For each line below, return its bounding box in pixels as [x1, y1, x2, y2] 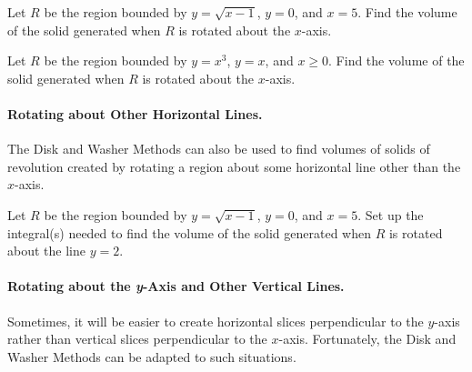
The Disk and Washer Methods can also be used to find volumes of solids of [7, 139, 430, 158]
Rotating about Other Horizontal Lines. [7, 104, 263, 123]
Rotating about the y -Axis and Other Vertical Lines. [7, 276, 345, 296]
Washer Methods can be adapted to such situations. [7, 347, 296, 366]
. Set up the [357, 205, 424, 224]
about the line [7, 241, 85, 260]
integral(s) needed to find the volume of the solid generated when [7, 223, 372, 242]
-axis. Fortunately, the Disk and [278, 329, 457, 348]
